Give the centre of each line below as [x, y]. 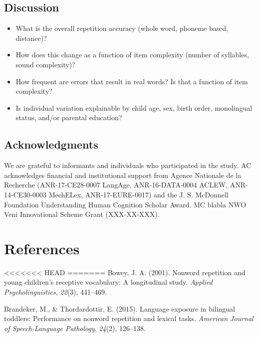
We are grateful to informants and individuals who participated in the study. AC [128, 165]
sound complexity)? [45, 64]
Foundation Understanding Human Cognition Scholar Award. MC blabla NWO [125, 204]
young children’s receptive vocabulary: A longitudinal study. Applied [108, 282]
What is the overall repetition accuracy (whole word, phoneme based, [122, 28]
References [42, 248]
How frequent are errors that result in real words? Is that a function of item [132, 81]
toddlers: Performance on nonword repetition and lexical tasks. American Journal [129, 318]
